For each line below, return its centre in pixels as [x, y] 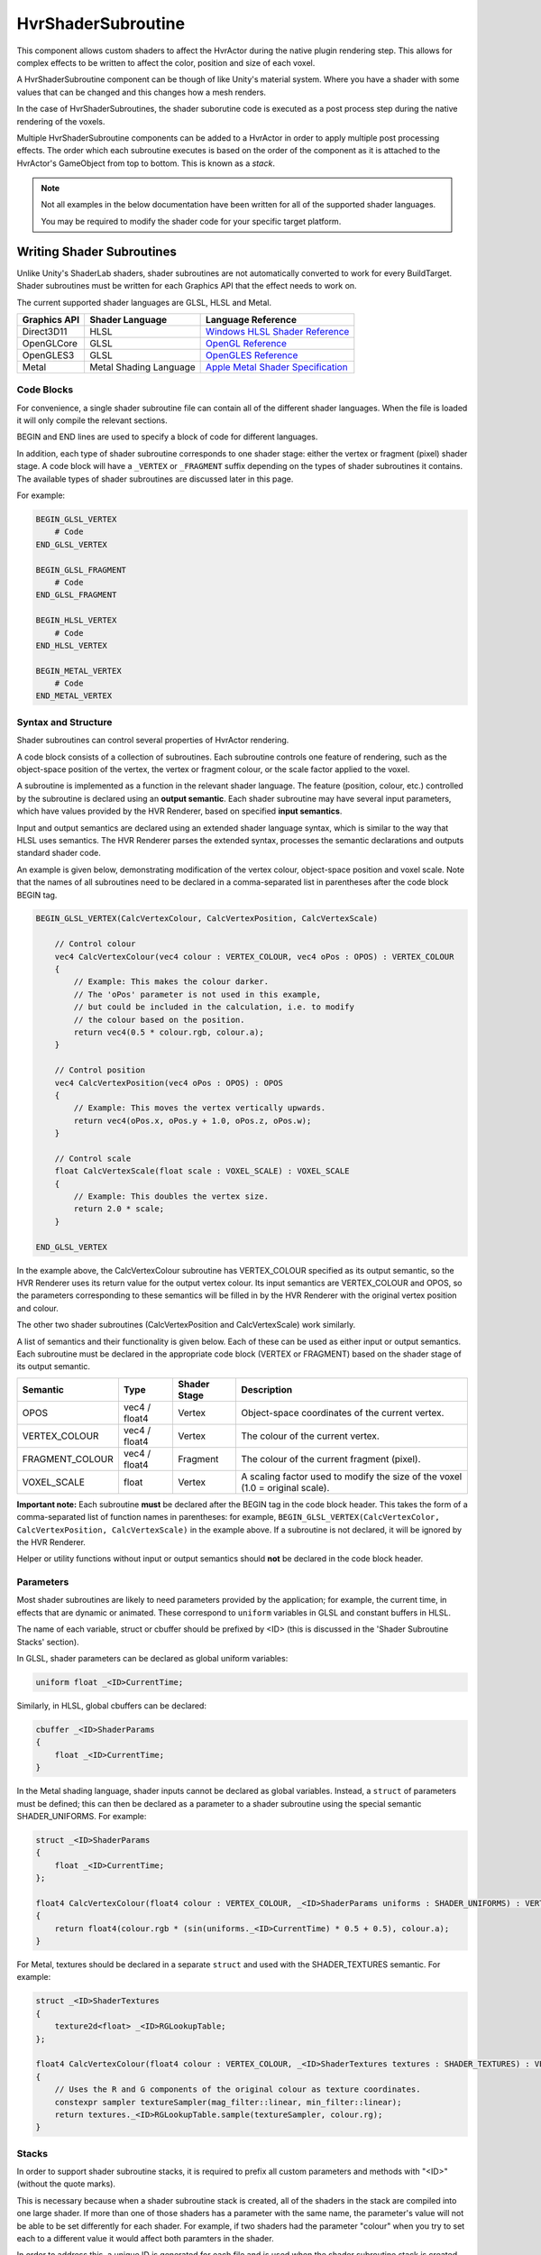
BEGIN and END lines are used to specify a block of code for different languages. [167, 437]
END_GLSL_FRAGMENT [76, 595]
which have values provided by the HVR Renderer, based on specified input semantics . [179, 811]
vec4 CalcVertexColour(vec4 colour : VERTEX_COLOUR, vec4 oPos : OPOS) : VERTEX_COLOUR [254, 957]
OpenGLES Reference [252, 354]
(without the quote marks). [66, 2184]
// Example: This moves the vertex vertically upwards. [200, 1108]
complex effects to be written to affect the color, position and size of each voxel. [166, 62]
